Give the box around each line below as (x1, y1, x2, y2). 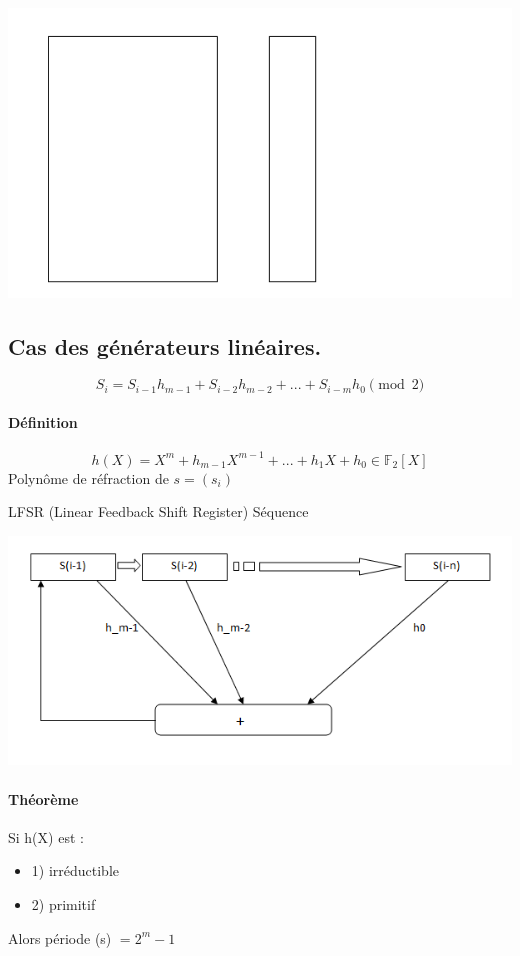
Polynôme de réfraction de (8, 467, 169, 488)
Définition (8, 411, 78, 432)
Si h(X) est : (8, 826, 84, 847)
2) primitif (31, 893, 96, 914)
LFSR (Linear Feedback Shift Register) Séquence (8, 501, 309, 522)
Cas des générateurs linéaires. (8, 330, 322, 361)
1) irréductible (31, 860, 120, 881)
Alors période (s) (8, 927, 112, 948)
